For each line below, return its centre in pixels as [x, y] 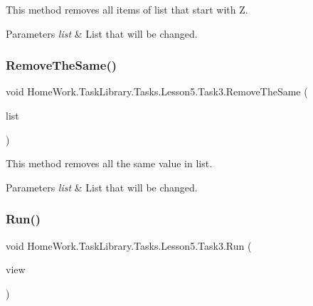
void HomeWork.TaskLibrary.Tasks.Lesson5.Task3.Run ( [129, 245]
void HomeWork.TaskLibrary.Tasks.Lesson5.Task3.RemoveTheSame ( [157, 91]
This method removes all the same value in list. [109, 163]
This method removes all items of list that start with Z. [127, 9]
